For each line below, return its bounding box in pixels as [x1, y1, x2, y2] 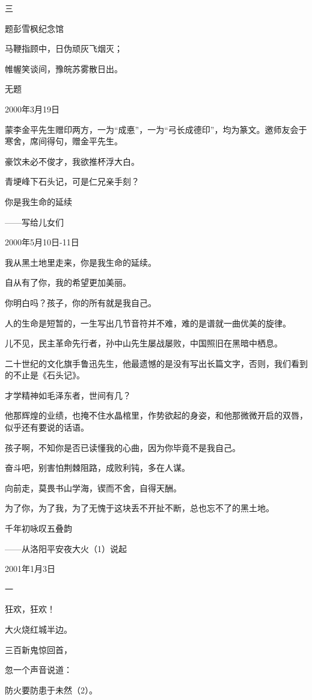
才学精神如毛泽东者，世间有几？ [5, 388, 131, 401]
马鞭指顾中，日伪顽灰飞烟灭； [5, 42, 123, 55]
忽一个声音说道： [5, 663, 72, 676]
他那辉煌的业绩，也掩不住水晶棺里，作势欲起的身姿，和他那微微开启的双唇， [5, 409, 308, 422]
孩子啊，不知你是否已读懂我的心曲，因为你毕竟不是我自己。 [5, 441, 240, 453]
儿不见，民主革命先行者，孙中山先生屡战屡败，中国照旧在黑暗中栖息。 [5, 337, 283, 349]
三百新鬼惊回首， [5, 643, 72, 655]
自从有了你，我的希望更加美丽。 [5, 276, 131, 289]
